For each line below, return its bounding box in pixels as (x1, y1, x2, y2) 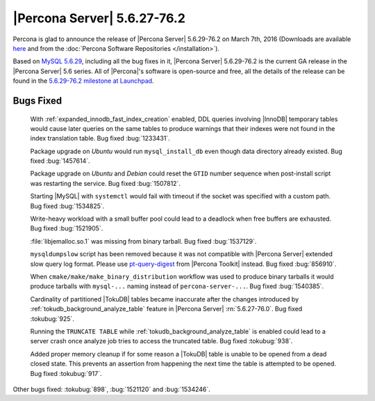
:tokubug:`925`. (30, 314, 74, 323)
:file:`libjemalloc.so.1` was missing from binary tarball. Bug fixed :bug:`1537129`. (30, 237, 257, 245)
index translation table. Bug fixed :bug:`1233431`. (30, 134, 170, 143)
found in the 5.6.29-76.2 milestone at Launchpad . (12, 77, 154, 85)
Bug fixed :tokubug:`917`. (30, 369, 102, 377)
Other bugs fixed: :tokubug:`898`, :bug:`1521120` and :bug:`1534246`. (12, 385, 211, 393)
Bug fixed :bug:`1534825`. (30, 202, 105, 210)
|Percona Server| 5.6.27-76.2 (12, 10, 185, 26)
